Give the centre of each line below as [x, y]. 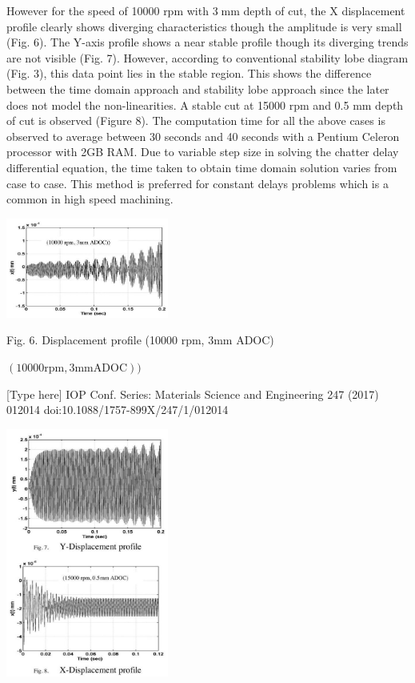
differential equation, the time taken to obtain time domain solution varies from [202, 167]
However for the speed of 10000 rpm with [108, 10]
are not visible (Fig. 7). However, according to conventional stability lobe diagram [207, 57]
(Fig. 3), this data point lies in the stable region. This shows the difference [189, 73]
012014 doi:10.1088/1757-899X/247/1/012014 [118, 410]
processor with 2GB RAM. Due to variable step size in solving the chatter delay [203, 152]
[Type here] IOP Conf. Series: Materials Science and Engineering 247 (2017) [193, 394]
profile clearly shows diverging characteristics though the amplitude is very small [204, 26]
